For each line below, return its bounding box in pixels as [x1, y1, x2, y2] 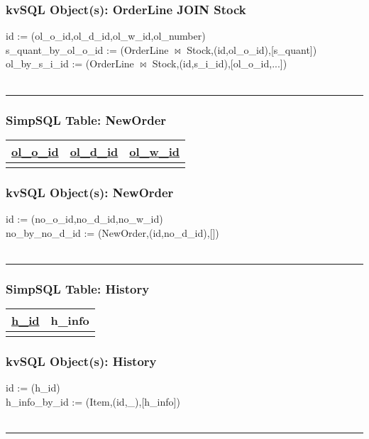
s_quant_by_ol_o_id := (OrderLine [6, 42, 169, 57]
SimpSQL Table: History [6, 279, 150, 297]
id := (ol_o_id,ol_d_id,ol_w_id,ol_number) [6, 28, 206, 43]
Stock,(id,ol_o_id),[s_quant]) [187, 42, 317, 57]
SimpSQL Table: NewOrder [6, 111, 167, 128]
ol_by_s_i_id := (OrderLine [6, 56, 134, 71]
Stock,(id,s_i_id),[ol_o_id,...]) [152, 56, 287, 71]
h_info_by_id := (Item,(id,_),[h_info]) [6, 394, 180, 409]
